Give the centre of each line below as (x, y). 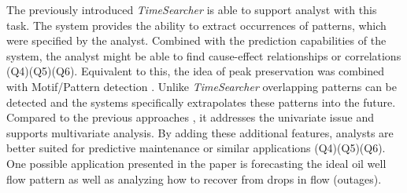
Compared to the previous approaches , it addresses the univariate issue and (191, 117)
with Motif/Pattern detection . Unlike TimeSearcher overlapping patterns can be (202, 86)
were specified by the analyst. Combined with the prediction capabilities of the (196, 40)
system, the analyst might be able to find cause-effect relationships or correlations (204, 55)
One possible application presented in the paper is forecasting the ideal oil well (196, 163)
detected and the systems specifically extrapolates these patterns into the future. (201, 102)
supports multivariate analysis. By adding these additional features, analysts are (200, 132)
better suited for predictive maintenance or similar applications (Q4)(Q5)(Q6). (196, 148)
